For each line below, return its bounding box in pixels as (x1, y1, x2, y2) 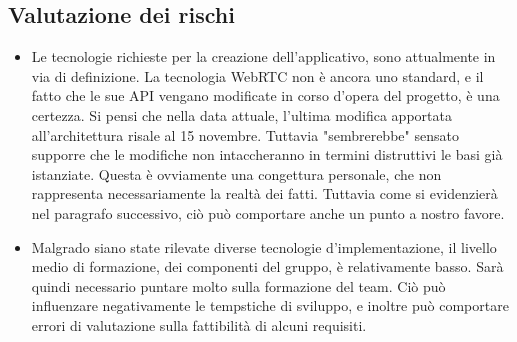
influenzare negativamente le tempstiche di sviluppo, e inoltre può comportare (31, 295, 509, 316)
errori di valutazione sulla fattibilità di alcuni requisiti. (31, 314, 367, 335)
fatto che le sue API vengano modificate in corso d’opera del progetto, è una (31, 85, 500, 106)
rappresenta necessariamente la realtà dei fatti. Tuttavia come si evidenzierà (31, 183, 498, 204)
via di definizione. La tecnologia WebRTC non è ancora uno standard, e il (31, 65, 484, 86)
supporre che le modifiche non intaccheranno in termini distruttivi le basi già (31, 144, 503, 165)
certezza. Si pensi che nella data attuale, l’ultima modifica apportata (31, 104, 452, 125)
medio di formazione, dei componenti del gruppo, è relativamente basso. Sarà (31, 256, 504, 277)
